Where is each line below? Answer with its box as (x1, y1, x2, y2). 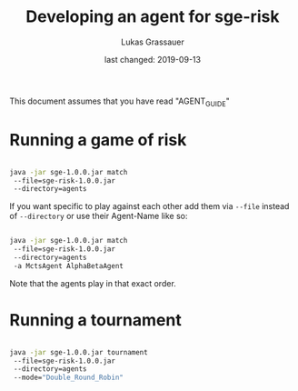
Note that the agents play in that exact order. (9, 277, 177, 288)
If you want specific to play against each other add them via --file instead (9, 201, 290, 212)
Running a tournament (9, 309, 182, 330)
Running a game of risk (9, 129, 187, 150)
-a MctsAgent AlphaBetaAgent (13, 261, 124, 270)
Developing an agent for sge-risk (25, 6, 280, 27)
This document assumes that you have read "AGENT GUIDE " (9, 95, 230, 108)
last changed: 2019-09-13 (104, 54, 202, 65)
